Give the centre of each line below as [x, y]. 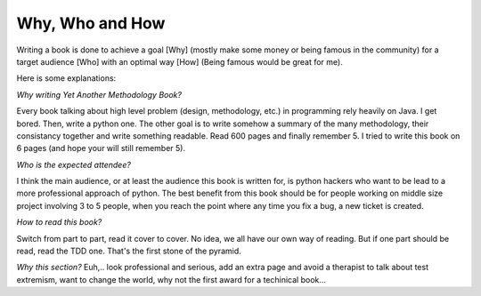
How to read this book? [59, 222]
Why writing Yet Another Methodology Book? [99, 94]
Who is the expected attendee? [73, 164]
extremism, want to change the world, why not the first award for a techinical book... [171, 279]
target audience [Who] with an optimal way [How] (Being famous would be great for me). [179, 61]
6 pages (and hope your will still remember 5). [101, 148]
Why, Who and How [91, 23]
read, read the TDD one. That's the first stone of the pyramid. [129, 251]
